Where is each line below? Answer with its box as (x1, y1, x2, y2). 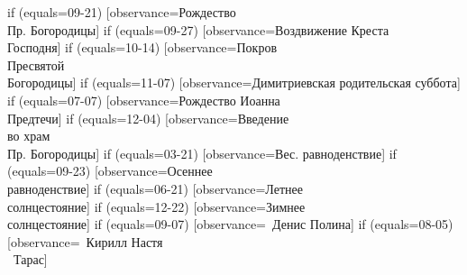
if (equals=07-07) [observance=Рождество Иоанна (7, 90, 280, 109)
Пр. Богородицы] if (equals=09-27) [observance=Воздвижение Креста (7, 20, 389, 39)
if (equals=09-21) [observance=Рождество (7, 3, 236, 21)
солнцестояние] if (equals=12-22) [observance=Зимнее (7, 197, 306, 215)
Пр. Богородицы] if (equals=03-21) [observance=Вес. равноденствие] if (7, 143, 397, 162)
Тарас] (13, 250, 48, 269)
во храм (7, 126, 50, 145)
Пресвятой (7, 55, 65, 74)
